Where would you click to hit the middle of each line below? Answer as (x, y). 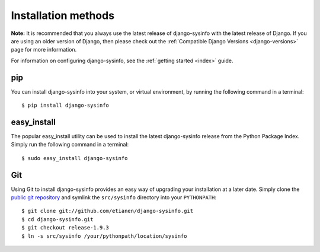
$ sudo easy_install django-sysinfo (75, 158)
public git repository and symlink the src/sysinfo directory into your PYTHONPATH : (113, 197)
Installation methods (63, 15)
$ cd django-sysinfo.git (57, 219)
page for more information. (44, 50)
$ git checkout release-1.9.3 (65, 228)
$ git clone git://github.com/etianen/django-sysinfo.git (108, 211)
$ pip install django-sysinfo (65, 106)
